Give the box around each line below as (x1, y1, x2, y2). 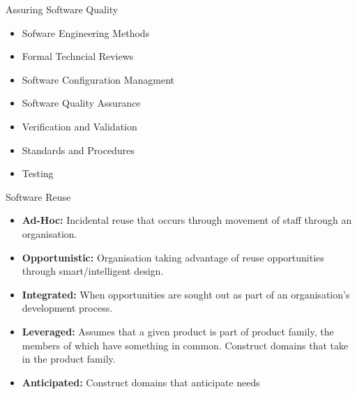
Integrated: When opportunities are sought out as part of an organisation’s (22, 287, 350, 301)
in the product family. (22, 351, 116, 366)
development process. (22, 301, 113, 315)
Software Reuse (6, 189, 71, 204)
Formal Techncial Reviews (22, 49, 134, 63)
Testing (22, 166, 54, 181)
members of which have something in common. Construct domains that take (22, 338, 349, 352)
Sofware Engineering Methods (22, 25, 150, 40)
